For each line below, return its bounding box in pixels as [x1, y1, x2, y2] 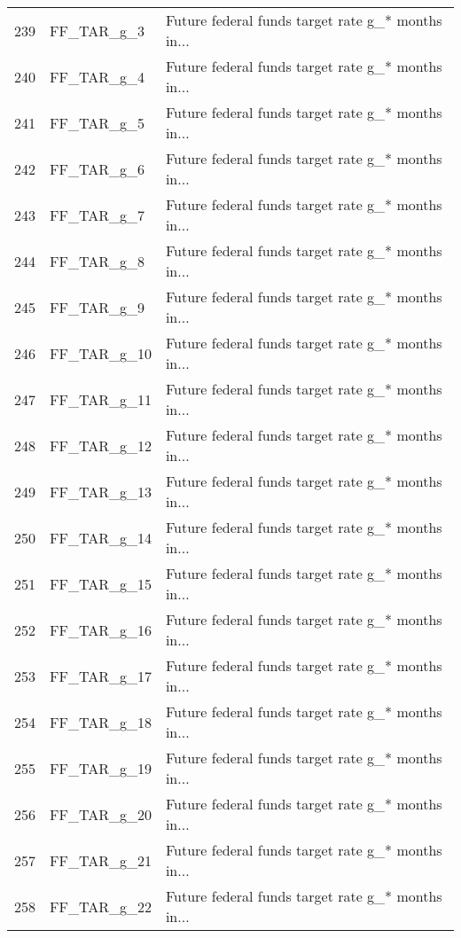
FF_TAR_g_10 [50, 342, 152, 363]
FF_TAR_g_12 [50, 434, 152, 456]
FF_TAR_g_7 [50, 204, 145, 225]
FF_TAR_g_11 [50, 388, 152, 410]
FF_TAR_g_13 [50, 481, 152, 502]
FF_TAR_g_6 [50, 158, 145, 179]
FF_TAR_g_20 [50, 803, 152, 825]
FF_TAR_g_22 [50, 895, 152, 917]
